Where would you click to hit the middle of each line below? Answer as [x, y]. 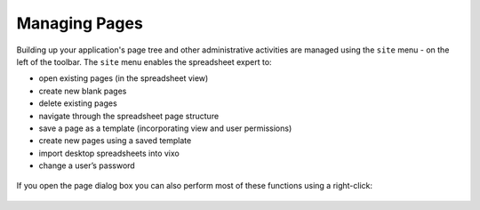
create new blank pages [83, 91]
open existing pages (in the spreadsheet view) [124, 78]
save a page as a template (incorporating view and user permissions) [165, 128]
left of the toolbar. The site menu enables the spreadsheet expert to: [144, 61]
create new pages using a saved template [115, 141]
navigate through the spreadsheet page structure [129, 116]
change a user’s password [87, 166]
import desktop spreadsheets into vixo [109, 153]
